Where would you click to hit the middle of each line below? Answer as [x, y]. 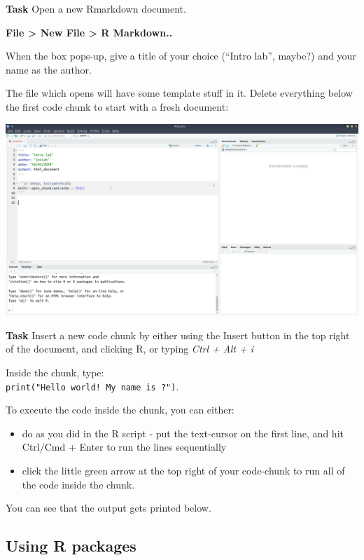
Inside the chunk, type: [55, 372]
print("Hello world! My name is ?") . [92, 386]
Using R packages [71, 546]
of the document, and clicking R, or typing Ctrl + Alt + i [129, 349]
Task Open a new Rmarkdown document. [96, 8]
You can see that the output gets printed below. [108, 508]
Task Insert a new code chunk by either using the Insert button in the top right [178, 335]
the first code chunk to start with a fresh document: [117, 106]
